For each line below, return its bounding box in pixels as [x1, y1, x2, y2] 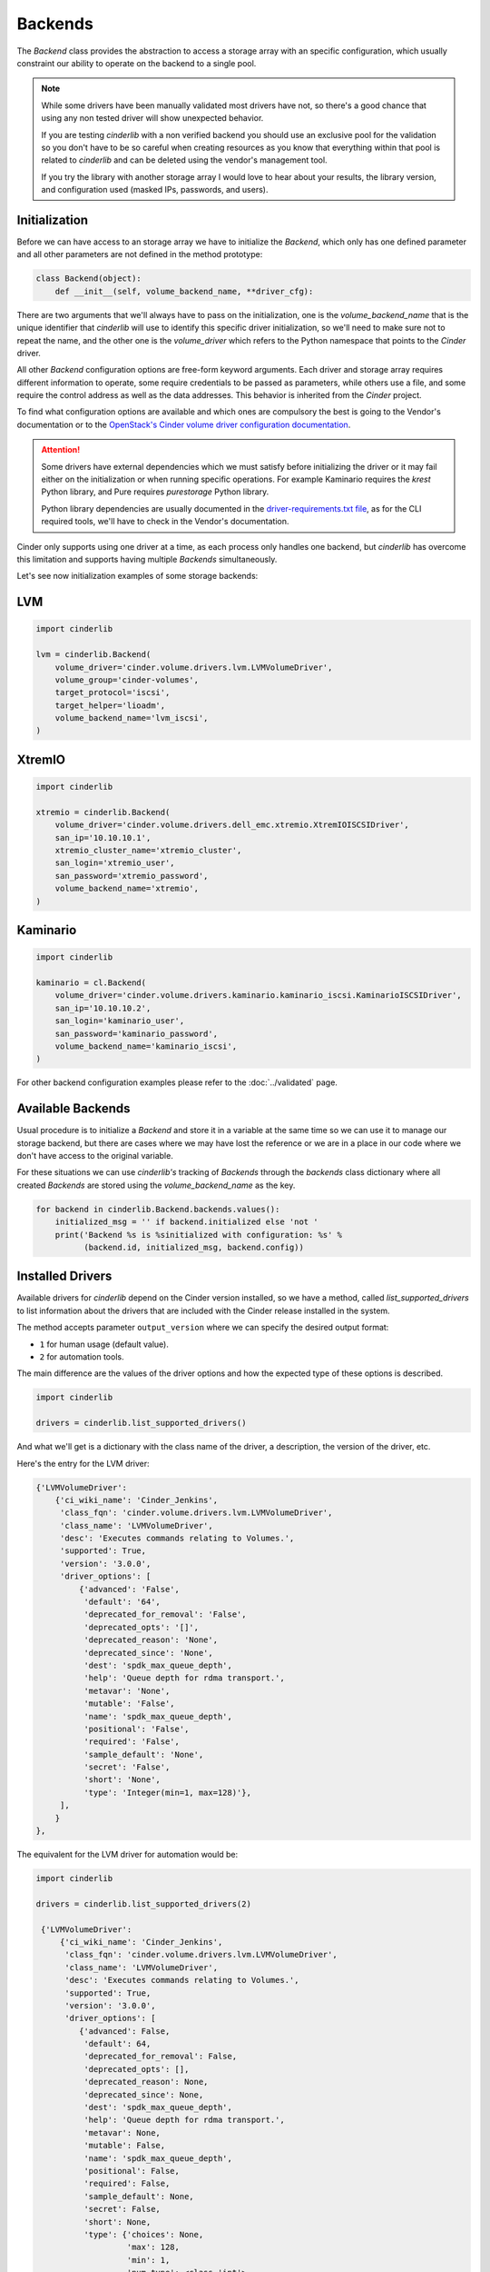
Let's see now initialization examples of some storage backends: [16, 571, 259, 582]
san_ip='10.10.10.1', [54, 832, 152, 842]
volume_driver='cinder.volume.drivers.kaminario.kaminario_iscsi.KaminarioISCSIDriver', [54, 991, 462, 1001]
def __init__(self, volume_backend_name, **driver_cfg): [54, 286, 314, 296]
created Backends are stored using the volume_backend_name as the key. [16, 1180, 296, 1191]
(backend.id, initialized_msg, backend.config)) [83, 1241, 304, 1252]
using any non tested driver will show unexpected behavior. [41, 113, 264, 124]
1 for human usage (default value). [39, 1339, 170, 1350]
